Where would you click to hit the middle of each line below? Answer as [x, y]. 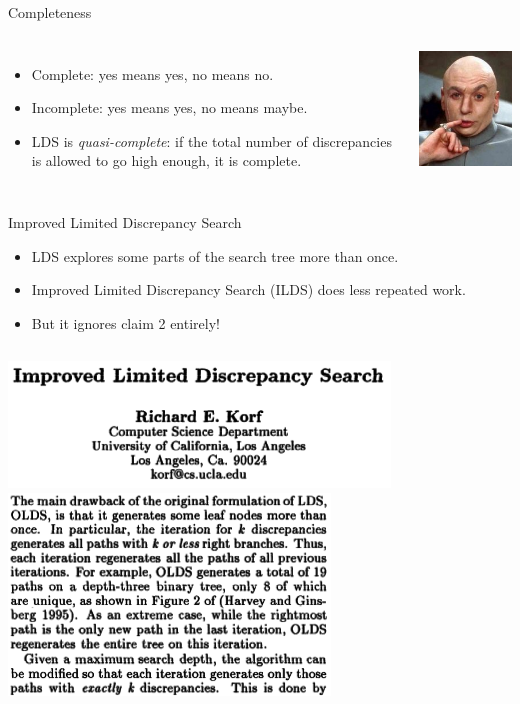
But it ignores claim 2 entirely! [125, 322]
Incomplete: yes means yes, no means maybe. [169, 107]
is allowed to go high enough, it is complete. [166, 160]
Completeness [50, 12]
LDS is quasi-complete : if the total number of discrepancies [211, 140]
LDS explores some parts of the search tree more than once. [215, 255]
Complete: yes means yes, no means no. [152, 73]
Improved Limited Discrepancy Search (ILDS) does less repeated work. [248, 289]
